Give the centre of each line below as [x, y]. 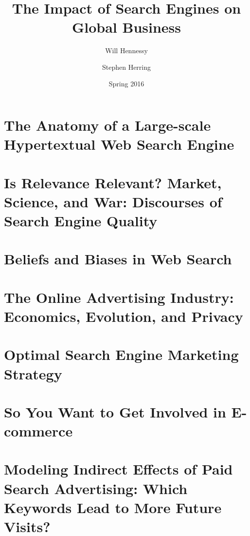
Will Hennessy [126, 50]
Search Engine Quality [81, 221]
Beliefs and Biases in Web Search [118, 259]
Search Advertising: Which [96, 488]
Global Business [126, 27]
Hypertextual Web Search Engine [119, 144]
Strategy [33, 373]
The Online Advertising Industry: [119, 297]
